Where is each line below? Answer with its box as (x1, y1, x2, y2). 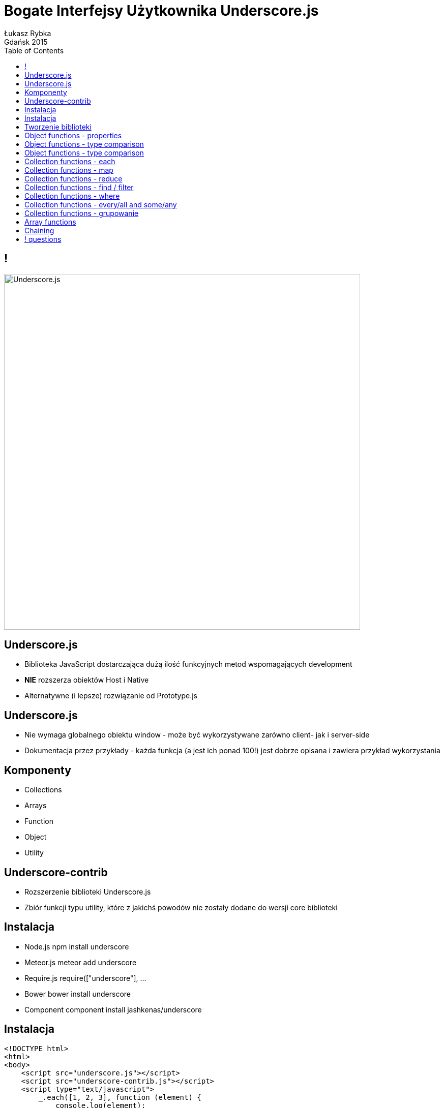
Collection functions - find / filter (24, 182, 134, 192)
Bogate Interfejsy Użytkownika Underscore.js (4, 2, 319, 19)
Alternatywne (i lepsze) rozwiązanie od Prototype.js (24, 691, 197, 700)
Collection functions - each (24, 157, 115, 166)
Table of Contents (4, 46, 64, 55)
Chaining (24, 226, 54, 235)
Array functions (24, 217, 76, 226)
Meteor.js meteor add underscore (24, 958, 137, 967)
